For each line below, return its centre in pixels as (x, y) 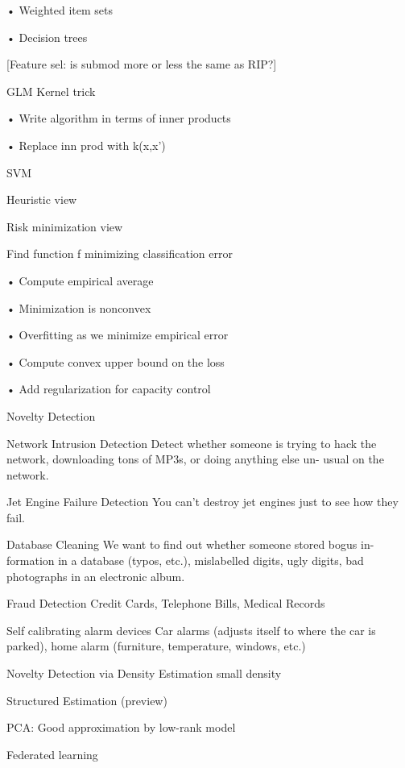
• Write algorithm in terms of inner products (119, 118)
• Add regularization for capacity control (109, 389)
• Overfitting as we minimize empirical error (118, 335)
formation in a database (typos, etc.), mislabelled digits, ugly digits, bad (185, 560)
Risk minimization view (65, 226)
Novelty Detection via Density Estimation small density (144, 673)
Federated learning (52, 754)
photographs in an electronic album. (96, 576)
